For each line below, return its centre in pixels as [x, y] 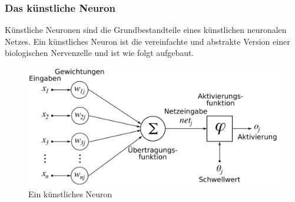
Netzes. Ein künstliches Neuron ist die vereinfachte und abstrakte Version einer [147, 41]
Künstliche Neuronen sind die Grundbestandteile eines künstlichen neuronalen [146, 30]
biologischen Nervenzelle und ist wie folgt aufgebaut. [100, 53]
